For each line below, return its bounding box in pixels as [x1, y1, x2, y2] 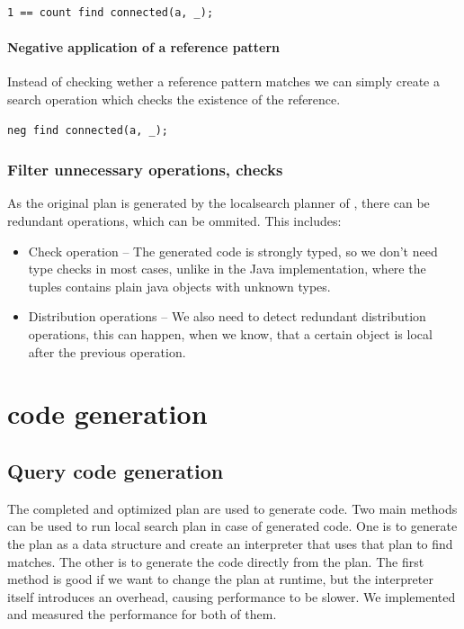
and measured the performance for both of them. [7, 605, 277, 624]
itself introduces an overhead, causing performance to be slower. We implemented [7, 587, 456, 606]
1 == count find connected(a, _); [7, 6, 214, 19]
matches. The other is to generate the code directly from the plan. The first [7, 552, 424, 571]
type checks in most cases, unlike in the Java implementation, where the [28, 259, 426, 278]
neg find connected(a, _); [7, 123, 168, 137]
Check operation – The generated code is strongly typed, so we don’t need [28, 241, 438, 260]
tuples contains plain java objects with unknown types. [28, 276, 331, 295]
